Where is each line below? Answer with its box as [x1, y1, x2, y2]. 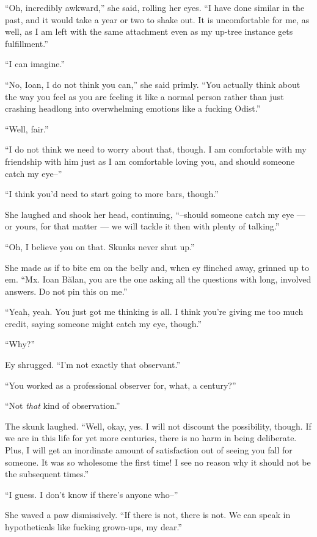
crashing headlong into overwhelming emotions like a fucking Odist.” [5, 102, 261, 115]
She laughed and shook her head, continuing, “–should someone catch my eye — [5, 207, 305, 220]
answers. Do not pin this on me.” [5, 284, 128, 297]
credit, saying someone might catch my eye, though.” [5, 317, 202, 330]
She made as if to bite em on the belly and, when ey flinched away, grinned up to [5, 261, 309, 273]
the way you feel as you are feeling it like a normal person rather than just [5, 90, 284, 103]
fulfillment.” [5, 37, 48, 49]
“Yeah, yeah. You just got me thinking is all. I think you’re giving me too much [5, 305, 304, 318]
